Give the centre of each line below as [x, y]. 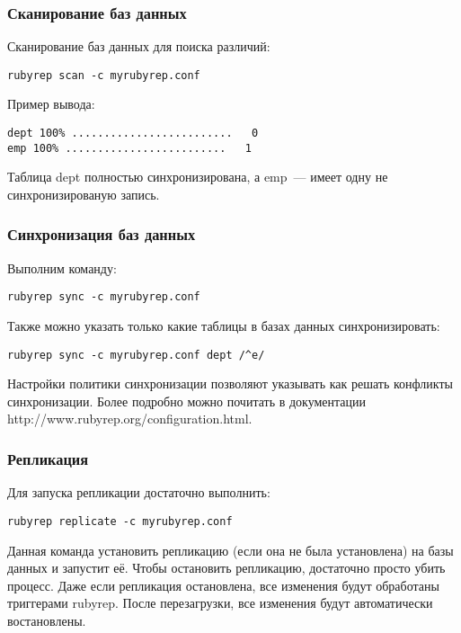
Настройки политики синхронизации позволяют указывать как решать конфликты [230, 383]
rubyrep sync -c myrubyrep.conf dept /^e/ [136, 355]
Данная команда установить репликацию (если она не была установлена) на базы [230, 550]
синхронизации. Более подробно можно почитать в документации [187, 401]
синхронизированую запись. [84, 194]
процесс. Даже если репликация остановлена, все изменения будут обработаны [223, 585]
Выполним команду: [62, 267]
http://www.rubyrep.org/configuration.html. [130, 419]
